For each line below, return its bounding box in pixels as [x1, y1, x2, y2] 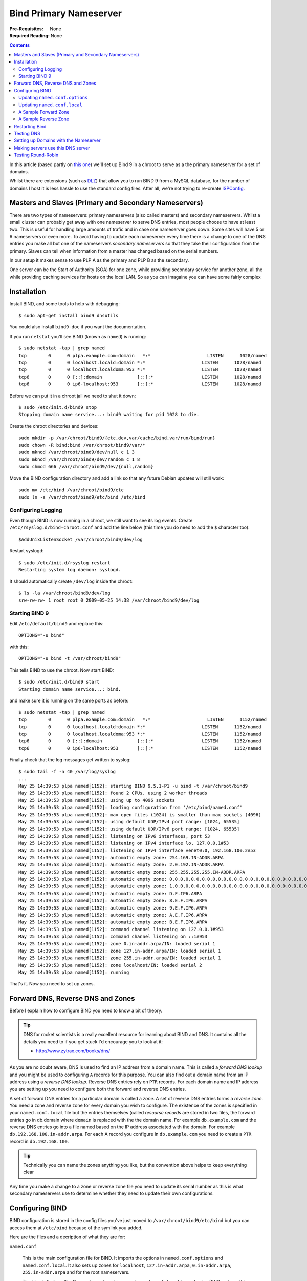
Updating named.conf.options [18, 95, 88, 101]
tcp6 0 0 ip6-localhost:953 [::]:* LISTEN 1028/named [18, 381, 261, 387]
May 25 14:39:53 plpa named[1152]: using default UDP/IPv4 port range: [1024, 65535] [18, 819, 240, 824]
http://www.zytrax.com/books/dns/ [36, 1048, 111, 1054]
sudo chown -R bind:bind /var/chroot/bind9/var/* [18, 442, 146, 448]
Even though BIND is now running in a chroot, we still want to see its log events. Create [9, 518, 193, 524]
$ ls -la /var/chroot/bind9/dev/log [18, 590, 111, 596]
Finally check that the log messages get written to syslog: [9, 756, 131, 763]
